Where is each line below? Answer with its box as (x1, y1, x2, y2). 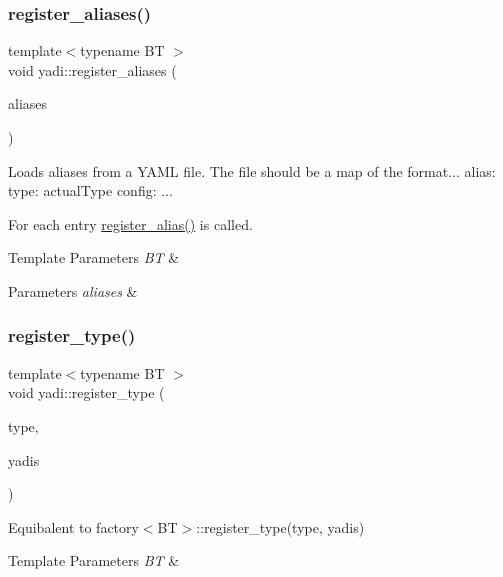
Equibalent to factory (8, 516, 139, 537)
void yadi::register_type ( (8, 382, 165, 403)
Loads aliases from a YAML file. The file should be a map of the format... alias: (8, 160, 496, 181)
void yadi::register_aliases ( (8, 59, 177, 80)
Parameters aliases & (8, 280, 138, 301)
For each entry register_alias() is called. (8, 213, 253, 234)
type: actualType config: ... (8, 180, 173, 201)
